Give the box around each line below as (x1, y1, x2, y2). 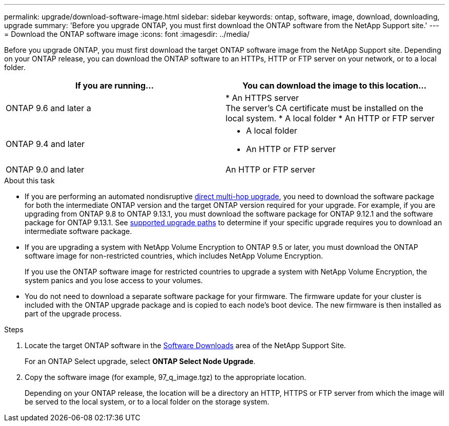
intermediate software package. (25, 227, 132, 236)
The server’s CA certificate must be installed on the (226, 103, 423, 113)
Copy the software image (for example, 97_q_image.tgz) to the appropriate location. (25, 373, 307, 381)
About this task (4, 176, 55, 185)
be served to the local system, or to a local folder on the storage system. (25, 397, 270, 406)
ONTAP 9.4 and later (6, 139, 85, 149)
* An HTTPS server (226, 93, 299, 103)
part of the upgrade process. (25, 309, 122, 318)
